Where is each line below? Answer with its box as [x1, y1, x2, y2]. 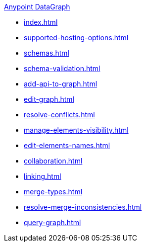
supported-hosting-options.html [24, 33, 129, 42]
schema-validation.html [24, 64, 100, 73]
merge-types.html [24, 187, 83, 196]
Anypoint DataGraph [4, 2, 70, 11]
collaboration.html [24, 157, 83, 165]
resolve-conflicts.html [24, 110, 95, 119]
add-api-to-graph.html [24, 80, 97, 88]
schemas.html [24, 49, 69, 57]
